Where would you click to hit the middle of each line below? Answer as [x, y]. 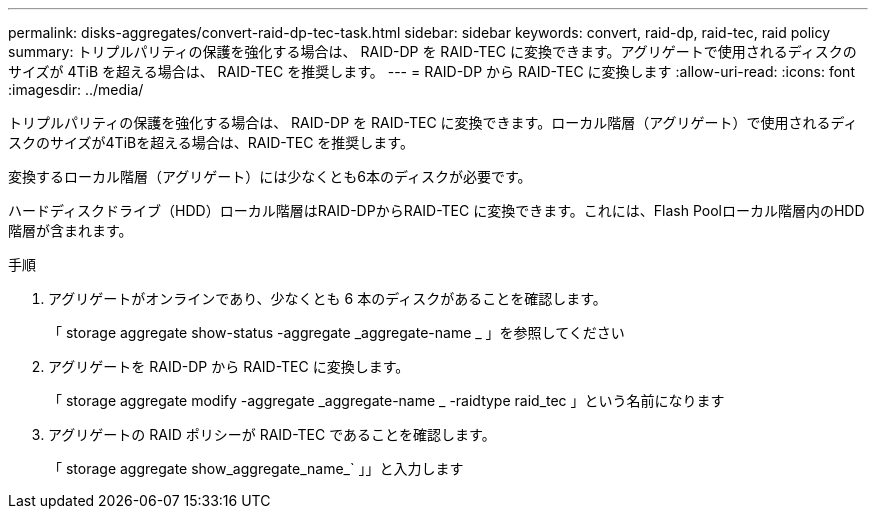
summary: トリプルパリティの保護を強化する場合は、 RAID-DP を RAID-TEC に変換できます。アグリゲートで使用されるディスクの [432, 51]
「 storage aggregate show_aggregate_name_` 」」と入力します [256, 468]
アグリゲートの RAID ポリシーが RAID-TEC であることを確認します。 [272, 434]
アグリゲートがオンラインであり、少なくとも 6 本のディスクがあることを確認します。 [327, 298]
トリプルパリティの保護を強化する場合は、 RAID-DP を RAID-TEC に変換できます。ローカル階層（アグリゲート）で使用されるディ [433, 122]
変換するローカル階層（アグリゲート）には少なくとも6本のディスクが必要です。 [270, 176]
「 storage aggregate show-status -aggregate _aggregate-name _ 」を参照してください [336, 332]
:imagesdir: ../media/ [76, 89]
